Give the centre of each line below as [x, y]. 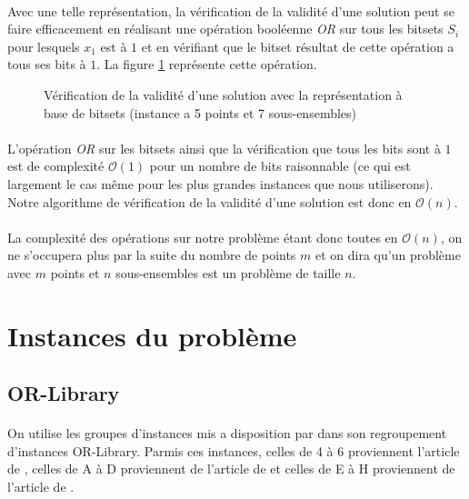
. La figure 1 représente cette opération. [207, 64]
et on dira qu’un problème [388, 255]
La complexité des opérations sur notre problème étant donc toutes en [203, 237]
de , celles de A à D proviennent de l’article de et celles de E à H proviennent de [231, 469]
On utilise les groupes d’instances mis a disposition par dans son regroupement [227, 433]
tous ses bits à [47, 64]
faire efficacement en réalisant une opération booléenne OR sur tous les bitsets [225, 29]
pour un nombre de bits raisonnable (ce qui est [280, 166]
